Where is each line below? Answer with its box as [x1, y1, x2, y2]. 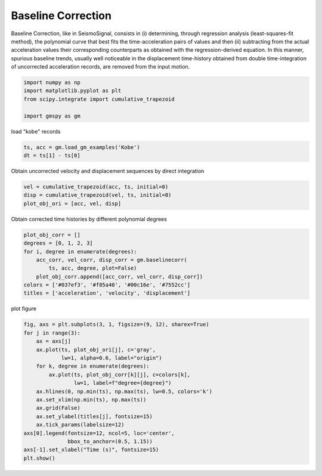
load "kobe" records [11, 128, 61, 135]
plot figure [11, 305, 37, 313]
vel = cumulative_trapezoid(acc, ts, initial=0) [23, 183, 169, 190]
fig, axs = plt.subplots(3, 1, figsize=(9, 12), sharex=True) [23, 321, 209, 328]
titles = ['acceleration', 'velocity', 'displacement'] [23, 290, 191, 296]
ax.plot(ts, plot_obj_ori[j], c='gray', [36, 346, 156, 353]
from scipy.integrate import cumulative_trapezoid [23, 95, 175, 103]
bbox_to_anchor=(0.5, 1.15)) [67, 438, 153, 444]
